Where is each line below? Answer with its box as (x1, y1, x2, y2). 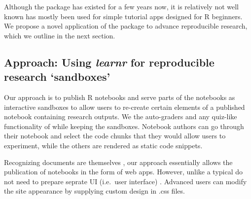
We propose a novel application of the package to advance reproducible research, (4, 21, 248, 31)
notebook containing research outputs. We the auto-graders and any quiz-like (4, 111, 237, 122)
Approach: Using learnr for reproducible (4, 54, 215, 69)
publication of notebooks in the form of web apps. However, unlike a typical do (4, 166, 243, 177)
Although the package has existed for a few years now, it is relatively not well (4, 1, 239, 11)
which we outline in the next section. (4, 30, 115, 40)
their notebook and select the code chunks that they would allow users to (4, 131, 226, 141)
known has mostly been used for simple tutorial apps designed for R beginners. (4, 11, 243, 21)
